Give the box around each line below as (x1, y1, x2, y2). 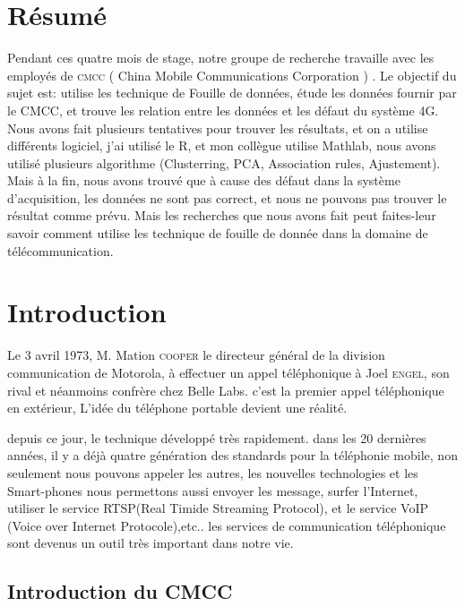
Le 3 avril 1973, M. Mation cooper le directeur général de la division (7, 346, 385, 364)
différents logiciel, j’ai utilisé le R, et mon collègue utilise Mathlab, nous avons (7, 136, 436, 155)
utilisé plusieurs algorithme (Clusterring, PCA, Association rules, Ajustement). (7, 153, 441, 172)
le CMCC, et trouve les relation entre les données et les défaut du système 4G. (7, 100, 439, 119)
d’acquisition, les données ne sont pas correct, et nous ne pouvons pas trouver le (7, 188, 447, 207)
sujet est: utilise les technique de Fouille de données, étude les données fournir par (7, 83, 457, 102)
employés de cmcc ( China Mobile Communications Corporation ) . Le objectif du (7, 65, 457, 84)
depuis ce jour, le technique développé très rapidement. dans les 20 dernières (7, 428, 426, 447)
